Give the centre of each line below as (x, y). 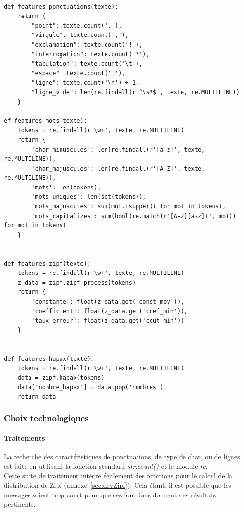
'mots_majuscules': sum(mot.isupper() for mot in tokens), (129, 207)
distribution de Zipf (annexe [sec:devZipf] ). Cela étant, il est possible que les (118, 485)
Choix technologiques (46, 418)
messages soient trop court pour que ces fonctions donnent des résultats (110, 494)
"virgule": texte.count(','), (80, 35)
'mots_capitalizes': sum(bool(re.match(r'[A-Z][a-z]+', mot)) (134, 216)
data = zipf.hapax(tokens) (61, 378)
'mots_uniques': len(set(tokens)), (89, 197)
